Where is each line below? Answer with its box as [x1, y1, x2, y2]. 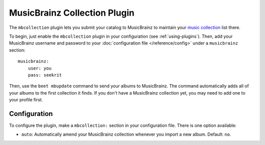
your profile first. [9, 97, 43, 103]
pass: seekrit [27, 72, 62, 78]
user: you [27, 65, 52, 71]
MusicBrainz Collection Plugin [9, 7, 134, 18]
